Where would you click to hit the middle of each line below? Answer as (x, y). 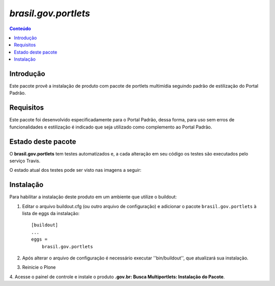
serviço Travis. (25, 161)
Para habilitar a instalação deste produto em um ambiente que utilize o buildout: (93, 197)
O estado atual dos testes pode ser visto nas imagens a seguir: (75, 170)
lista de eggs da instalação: (51, 214)
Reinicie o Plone (39, 267)
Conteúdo (20, 29)
